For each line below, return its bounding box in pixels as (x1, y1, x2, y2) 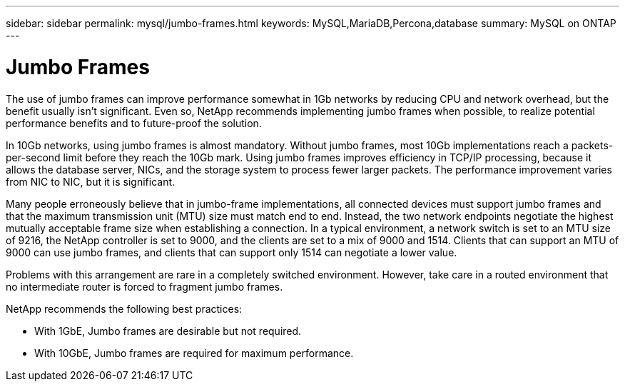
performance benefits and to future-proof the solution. (6, 116, 262, 129)
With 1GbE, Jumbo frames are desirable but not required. (34, 324, 302, 337)
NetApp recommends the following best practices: (6, 302, 243, 315)
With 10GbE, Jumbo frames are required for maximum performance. (34, 346, 354, 359)
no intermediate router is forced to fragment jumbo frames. (6, 280, 283, 293)
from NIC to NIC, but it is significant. (6, 175, 176, 188)
